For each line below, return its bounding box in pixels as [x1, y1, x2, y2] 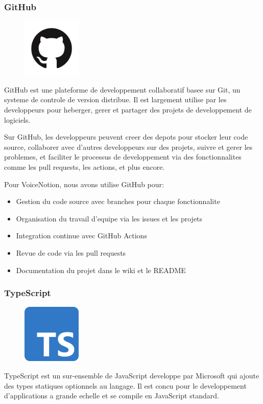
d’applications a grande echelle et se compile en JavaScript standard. [4, 390, 219, 401]
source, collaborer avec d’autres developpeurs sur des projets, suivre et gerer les [4, 141, 253, 152]
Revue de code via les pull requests [16, 247, 126, 258]
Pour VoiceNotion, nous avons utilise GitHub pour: [4, 178, 164, 189]
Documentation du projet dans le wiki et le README [16, 264, 186, 275]
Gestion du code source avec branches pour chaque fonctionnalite [16, 196, 220, 207]
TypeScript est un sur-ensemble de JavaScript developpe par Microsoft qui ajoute [4, 370, 259, 380]
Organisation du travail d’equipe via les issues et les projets [16, 213, 203, 223]
